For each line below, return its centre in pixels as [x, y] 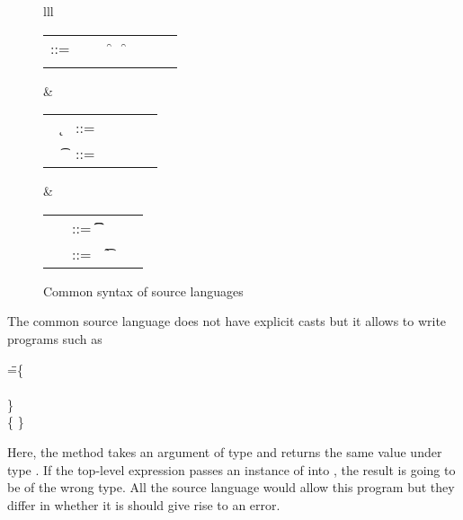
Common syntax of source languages [143, 291]
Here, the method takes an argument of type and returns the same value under [225, 451]
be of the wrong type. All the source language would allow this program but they [231, 487]
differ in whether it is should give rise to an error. [144, 504]
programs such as [55, 338]
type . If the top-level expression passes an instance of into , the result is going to [231, 469]
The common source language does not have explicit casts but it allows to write [227, 321]
